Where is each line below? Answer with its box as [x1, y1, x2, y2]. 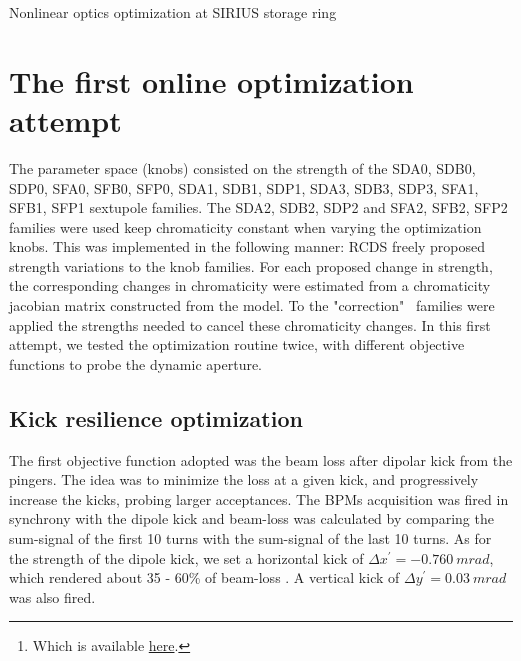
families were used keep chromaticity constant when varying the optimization [9, 216, 482, 237]
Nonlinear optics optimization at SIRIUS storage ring [9, 2, 337, 22]
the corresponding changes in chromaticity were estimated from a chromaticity [9, 275, 491, 296]
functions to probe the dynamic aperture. [9, 353, 263, 374]
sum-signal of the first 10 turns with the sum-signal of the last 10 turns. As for [9, 528, 492, 549]
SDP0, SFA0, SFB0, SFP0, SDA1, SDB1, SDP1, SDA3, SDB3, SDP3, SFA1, [9, 177, 479, 198]
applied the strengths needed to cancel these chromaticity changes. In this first [9, 314, 491, 335]
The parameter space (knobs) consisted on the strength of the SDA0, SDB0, [9, 157, 476, 178]
